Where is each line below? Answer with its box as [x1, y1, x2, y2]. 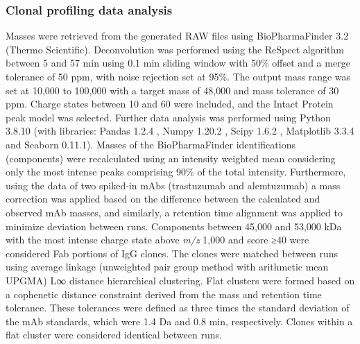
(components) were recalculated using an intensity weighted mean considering [6, 150, 336, 165]
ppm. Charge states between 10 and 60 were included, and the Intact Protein [6, 96, 334, 111]
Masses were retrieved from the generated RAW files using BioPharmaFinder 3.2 [6, 28, 349, 43]
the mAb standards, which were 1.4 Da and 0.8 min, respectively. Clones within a [6, 313, 353, 328]
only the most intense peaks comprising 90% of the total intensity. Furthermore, [6, 164, 346, 179]
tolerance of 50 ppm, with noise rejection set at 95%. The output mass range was [6, 69, 351, 83]
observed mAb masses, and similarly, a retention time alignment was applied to [6, 205, 343, 219]
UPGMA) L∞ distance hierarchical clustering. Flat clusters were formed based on [6, 273, 355, 287]
